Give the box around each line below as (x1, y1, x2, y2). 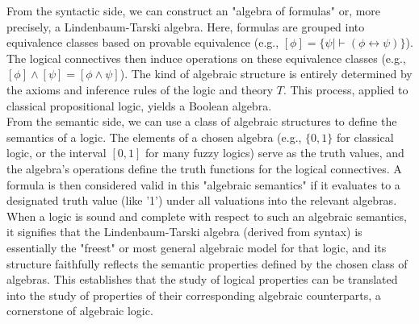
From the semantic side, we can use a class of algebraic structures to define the (6, 113, 397, 130)
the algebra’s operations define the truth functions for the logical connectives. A (6, 160, 402, 177)
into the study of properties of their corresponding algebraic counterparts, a (6, 286, 381, 303)
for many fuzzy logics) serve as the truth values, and (145, 144, 404, 161)
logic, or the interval (6, 144, 107, 161)
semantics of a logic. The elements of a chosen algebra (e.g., (6, 128, 302, 145)
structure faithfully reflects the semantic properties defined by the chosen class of (6, 255, 408, 272)
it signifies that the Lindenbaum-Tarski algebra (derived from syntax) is (6, 223, 362, 240)
